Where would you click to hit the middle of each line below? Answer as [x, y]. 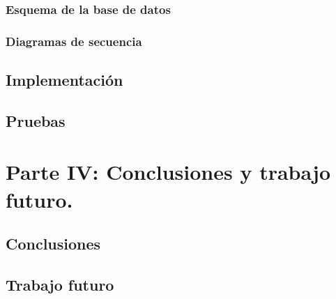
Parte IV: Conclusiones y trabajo [168, 172]
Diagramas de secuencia [74, 41]
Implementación [64, 80]
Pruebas [36, 120]
